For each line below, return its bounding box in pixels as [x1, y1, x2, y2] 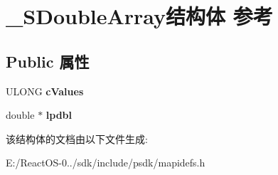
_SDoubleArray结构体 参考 [6, 1, 273, 31]
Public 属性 [6, 50, 90, 72]
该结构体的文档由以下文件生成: [6, 131, 148, 146]
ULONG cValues [6, 83, 84, 98]
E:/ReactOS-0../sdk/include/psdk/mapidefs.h [6, 155, 205, 170]
